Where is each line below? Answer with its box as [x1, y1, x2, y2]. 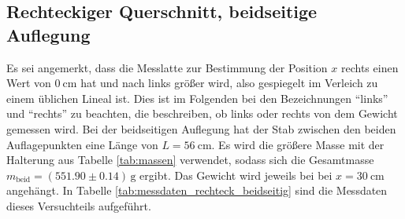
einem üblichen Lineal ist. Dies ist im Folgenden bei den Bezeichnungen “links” [6, 89, 388, 106]
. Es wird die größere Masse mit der [211, 136, 385, 152]
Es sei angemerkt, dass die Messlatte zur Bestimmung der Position [6, 59, 328, 75]
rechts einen [340, 59, 399, 75]
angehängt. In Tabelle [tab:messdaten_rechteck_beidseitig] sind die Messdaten [6, 182, 388, 199]
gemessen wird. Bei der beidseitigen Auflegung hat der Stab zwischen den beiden [6, 120, 396, 137]
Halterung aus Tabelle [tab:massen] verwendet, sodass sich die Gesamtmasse [6, 151, 374, 168]
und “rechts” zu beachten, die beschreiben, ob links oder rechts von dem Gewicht [6, 105, 398, 122]
